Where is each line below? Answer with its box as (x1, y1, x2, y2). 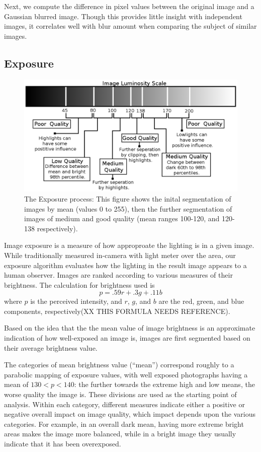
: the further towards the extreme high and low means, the (74, 379, 255, 390)
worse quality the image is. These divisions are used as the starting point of (4, 389, 237, 400)
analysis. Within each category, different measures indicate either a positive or (4, 399, 245, 409)
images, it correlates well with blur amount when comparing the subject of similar (4, 21, 257, 31)
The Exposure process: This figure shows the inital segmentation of (24, 193, 231, 204)
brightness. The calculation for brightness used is (4, 279, 155, 290)
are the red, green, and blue (158, 296, 244, 306)
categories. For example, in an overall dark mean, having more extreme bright (4, 418, 244, 429)
